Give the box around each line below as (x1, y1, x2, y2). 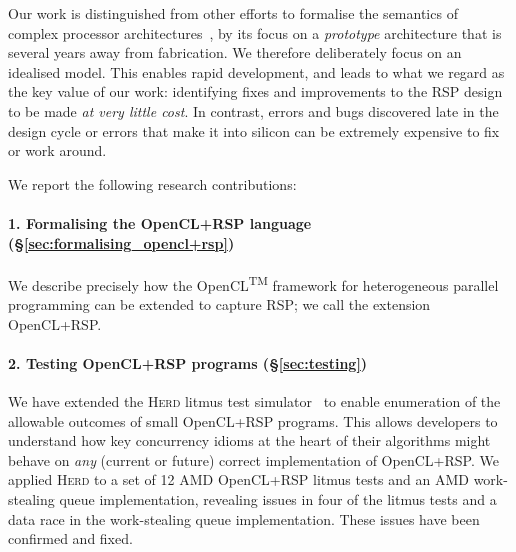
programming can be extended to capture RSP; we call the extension (8, 293, 431, 314)
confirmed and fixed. (8, 528, 133, 549)
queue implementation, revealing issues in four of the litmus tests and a (59, 488, 497, 509)
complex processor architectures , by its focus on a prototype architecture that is (8, 22, 502, 43)
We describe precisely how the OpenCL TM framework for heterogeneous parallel (8, 271, 499, 295)
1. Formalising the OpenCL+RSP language (8, 212, 312, 233)
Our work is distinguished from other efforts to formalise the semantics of (8, 3, 458, 23)
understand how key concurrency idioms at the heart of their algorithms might (8, 430, 491, 451)
